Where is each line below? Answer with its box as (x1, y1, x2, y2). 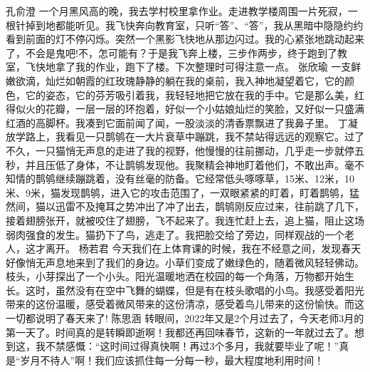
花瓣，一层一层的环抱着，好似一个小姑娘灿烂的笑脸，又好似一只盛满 (45, 101, 364, 116)
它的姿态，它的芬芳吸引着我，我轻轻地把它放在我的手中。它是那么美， (25, 87, 354, 102)
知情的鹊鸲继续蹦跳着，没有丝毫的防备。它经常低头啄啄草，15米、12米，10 (6, 171, 354, 186)
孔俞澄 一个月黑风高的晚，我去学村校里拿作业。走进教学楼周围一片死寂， (6, 4, 348, 18)
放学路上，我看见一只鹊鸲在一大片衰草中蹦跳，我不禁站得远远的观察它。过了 (6, 129, 364, 144)
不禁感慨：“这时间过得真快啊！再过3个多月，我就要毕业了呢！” (45, 339, 339, 353)
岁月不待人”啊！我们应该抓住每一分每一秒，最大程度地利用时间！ (20, 352, 324, 367)
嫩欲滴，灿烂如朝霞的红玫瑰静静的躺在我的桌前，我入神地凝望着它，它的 (6, 73, 344, 88)
